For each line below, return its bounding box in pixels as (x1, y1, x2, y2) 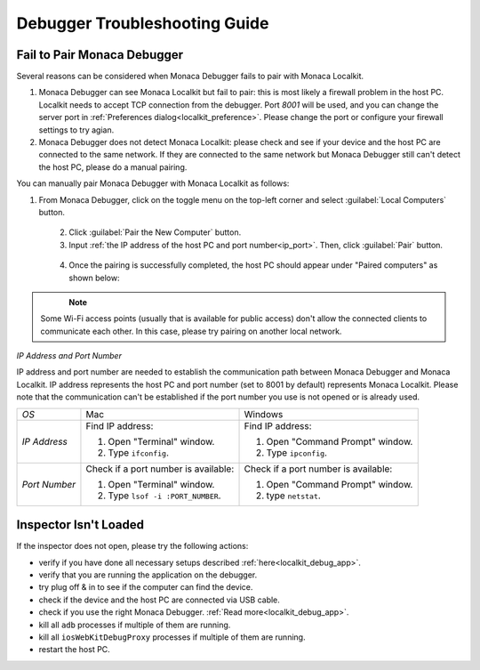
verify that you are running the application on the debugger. (38, 569, 258, 580)
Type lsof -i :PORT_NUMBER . (108, 489, 221, 502)
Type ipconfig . (266, 446, 328, 458)
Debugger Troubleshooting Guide (16, 13, 269, 33)
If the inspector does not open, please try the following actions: (16, 541, 249, 552)
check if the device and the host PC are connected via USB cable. (38, 594, 280, 605)
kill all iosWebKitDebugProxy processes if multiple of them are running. (38, 632, 306, 642)
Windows (244, 408, 284, 420)
